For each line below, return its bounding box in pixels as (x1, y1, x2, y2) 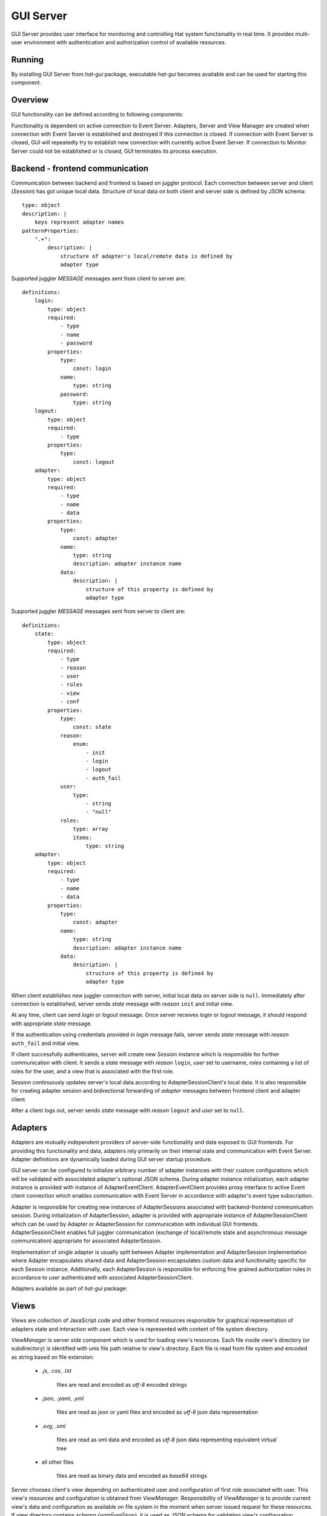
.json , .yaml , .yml (41, 1395, 84, 1402)
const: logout (73, 458, 115, 465)
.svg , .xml (41, 1422, 66, 1429)
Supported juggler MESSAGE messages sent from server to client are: (11, 608, 186, 615)
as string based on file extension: (11, 1353, 94, 1361)
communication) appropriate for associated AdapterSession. (11, 1237, 162, 1244)
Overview (11, 95, 49, 106)
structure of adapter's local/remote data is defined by (60, 252, 233, 260)
